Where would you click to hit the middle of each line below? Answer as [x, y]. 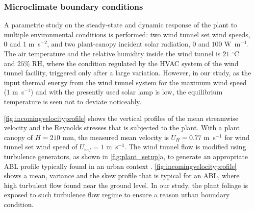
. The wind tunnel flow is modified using [185, 147]
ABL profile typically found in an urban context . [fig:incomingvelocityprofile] [120, 166]
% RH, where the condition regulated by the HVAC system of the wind [131, 63]
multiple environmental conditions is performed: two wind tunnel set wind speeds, [127, 34]
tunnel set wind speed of [41, 147]
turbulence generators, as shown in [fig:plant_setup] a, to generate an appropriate [126, 156]
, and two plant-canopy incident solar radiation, [119, 44]
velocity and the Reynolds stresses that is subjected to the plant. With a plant [122, 128]
